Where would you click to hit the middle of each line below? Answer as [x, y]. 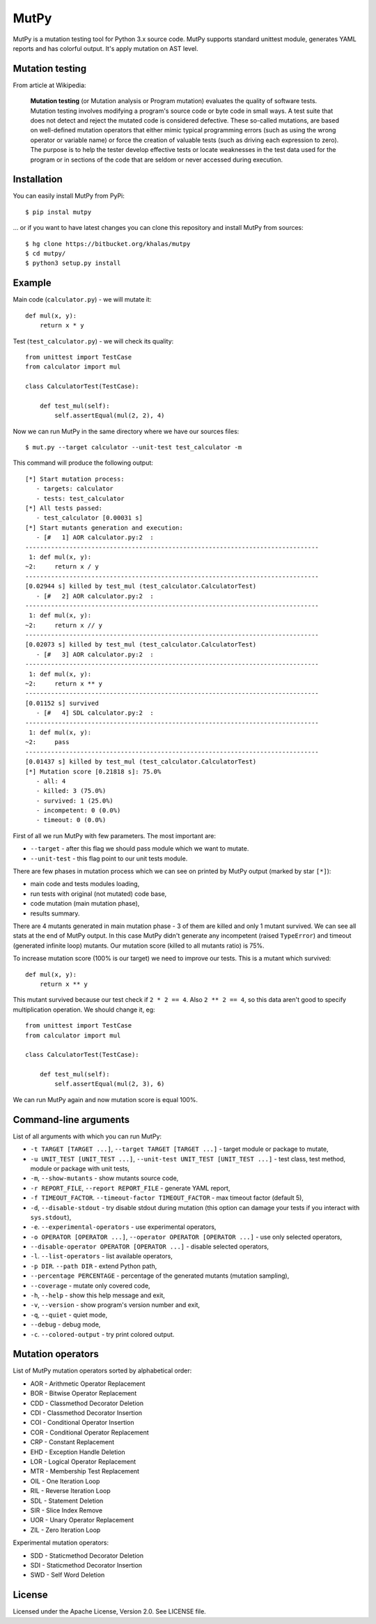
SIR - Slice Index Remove [66, 1510]
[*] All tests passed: [64, 508]
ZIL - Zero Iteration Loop [65, 1530]
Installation [38, 179]
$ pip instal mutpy [58, 212]
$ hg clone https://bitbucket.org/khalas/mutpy [108, 243]
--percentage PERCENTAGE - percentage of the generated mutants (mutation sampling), [160, 1276]
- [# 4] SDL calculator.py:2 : [95, 713]
